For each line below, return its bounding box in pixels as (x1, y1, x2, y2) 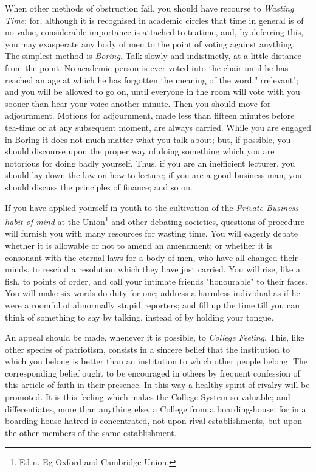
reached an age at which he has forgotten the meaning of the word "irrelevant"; (5, 73, 299, 86)
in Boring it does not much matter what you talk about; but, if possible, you (5, 133, 291, 145)
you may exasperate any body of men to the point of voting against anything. (5, 37, 295, 50)
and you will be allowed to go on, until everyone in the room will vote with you (5, 85, 300, 98)
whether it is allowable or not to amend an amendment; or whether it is (5, 238, 273, 251)
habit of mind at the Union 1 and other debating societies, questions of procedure (5, 213, 305, 227)
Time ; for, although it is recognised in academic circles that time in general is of (5, 13, 304, 26)
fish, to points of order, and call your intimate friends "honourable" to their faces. (5, 274, 307, 287)
